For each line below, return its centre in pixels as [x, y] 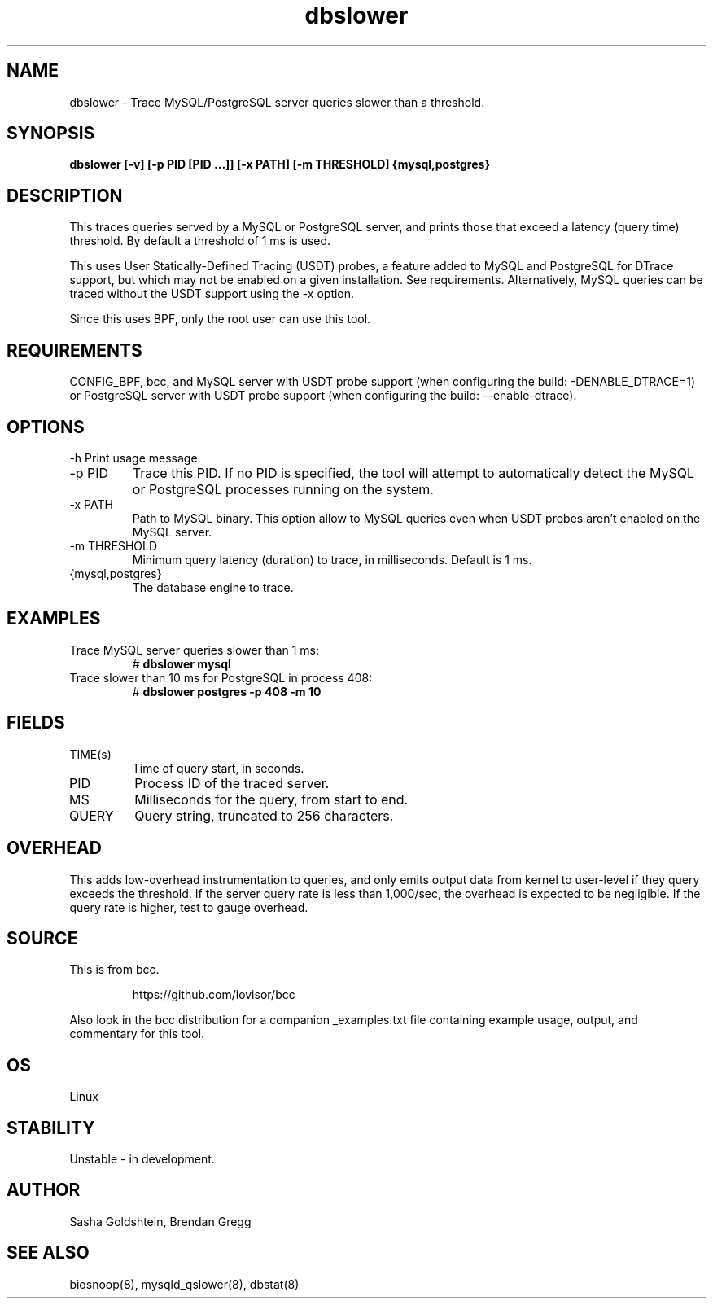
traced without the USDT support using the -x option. [212, 294]
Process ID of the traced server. [232, 783]
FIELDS [36, 723]
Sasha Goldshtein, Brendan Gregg [160, 1221]
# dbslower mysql [182, 663]
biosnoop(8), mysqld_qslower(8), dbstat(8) [184, 1284]
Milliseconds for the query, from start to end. [271, 799]
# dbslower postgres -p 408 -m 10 [227, 691]
